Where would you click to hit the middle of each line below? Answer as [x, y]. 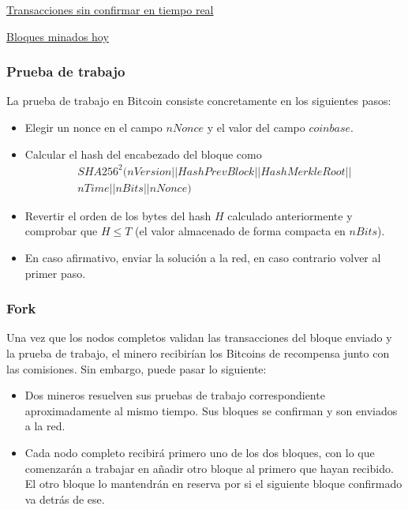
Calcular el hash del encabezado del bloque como [143, 154]
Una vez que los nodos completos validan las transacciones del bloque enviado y [199, 337]
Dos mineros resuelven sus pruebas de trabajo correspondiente [175, 395]
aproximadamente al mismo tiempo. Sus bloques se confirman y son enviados [211, 410]
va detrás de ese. [65, 499]
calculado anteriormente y [290, 215]
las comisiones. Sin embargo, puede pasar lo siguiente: [137, 368]
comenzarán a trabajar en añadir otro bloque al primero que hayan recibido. [209, 468]
